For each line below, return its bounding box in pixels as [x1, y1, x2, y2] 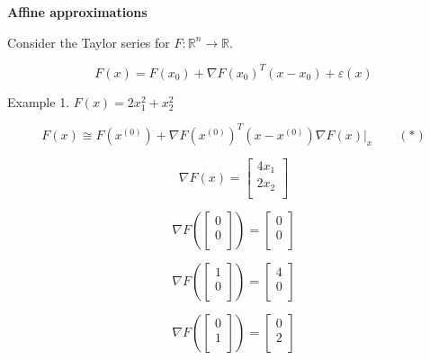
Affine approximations [7, 3, 148, 21]
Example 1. [7, 92, 70, 111]
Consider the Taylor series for [7, 32, 170, 51]
